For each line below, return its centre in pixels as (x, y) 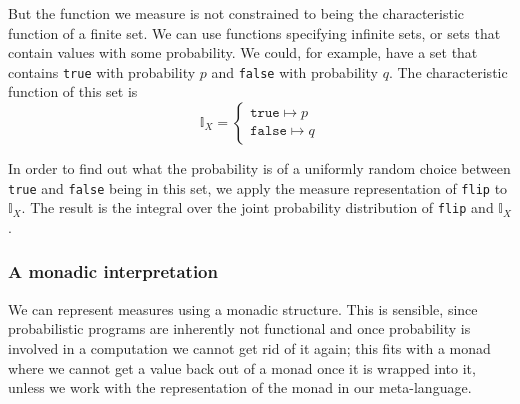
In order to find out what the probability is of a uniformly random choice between (259, 168)
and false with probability (295, 71)
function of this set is (73, 91)
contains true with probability (102, 71)
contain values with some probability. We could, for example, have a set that (243, 52)
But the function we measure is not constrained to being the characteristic (236, 13)
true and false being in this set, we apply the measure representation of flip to (258, 187)
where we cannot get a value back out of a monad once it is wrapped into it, (242, 367)
